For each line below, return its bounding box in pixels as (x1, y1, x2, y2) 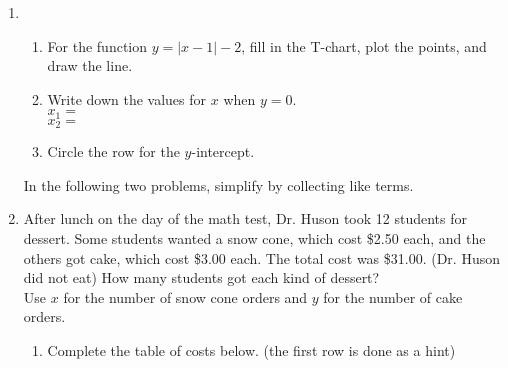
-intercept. (191, 141, 255, 162)
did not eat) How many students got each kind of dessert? (23, 267, 380, 288)
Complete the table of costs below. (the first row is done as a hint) (47, 340, 456, 361)
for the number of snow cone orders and (63, 286, 308, 307)
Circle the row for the (47, 141, 180, 162)
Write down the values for (47, 88, 207, 109)
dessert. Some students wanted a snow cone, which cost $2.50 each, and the (23, 228, 486, 249)
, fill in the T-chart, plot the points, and (241, 35, 487, 56)
